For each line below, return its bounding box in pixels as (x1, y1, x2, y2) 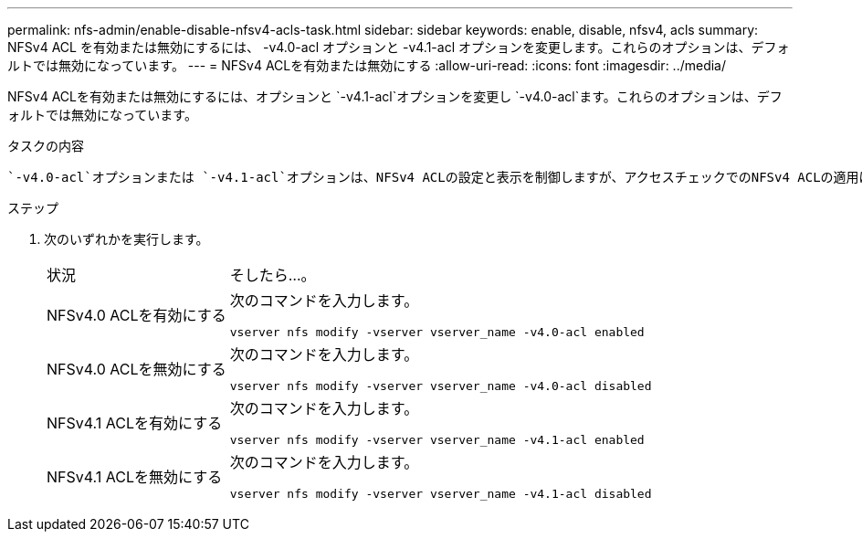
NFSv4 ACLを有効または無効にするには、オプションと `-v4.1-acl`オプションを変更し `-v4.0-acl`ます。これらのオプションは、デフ (7, 89, 783, 104)
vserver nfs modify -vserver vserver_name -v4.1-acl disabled (229, 487, 652, 501)
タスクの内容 (7, 138, 84, 153)
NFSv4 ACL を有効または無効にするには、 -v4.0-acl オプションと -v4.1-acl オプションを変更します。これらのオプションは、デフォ (7, 39, 790, 55)
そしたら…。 (229, 266, 316, 284)
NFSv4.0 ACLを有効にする (47, 305, 226, 324)
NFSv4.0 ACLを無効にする (47, 359, 226, 378)
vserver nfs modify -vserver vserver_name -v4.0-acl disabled (229, 379, 652, 393)
